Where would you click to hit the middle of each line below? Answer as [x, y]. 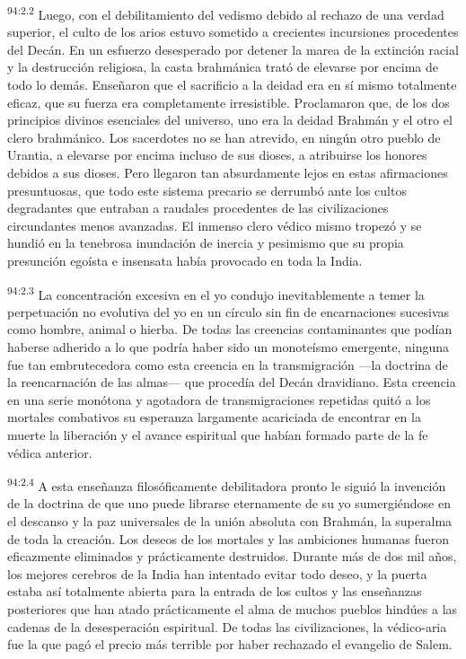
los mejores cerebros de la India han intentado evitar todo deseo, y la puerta [217, 573]
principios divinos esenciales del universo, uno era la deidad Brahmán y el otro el [230, 120]
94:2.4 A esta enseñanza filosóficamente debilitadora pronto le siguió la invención [227, 484]
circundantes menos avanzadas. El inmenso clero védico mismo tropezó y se [215, 225]
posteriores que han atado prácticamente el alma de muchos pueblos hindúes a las [233, 608]
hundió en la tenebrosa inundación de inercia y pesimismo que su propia [206, 243]
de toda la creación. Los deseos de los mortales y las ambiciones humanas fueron [229, 538]
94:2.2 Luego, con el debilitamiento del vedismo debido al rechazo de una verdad [226, 13]
